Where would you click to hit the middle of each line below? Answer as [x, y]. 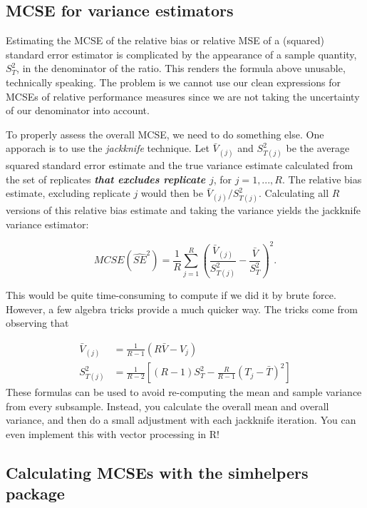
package [35, 493]
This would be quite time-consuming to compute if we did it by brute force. [171, 295]
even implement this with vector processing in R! [113, 433]
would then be [172, 193]
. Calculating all [294, 193]
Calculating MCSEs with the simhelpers [157, 472]
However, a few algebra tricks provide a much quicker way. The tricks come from [182, 309]
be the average [318, 148]
